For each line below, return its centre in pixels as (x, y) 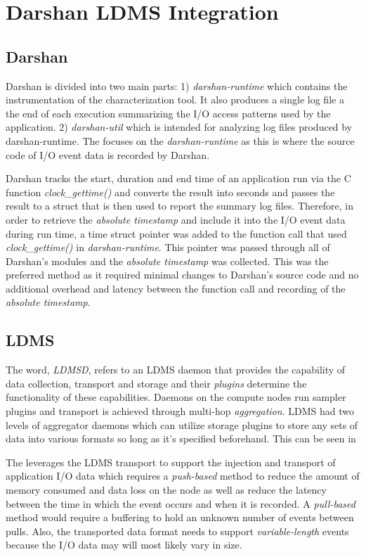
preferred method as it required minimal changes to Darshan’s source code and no (182, 275)
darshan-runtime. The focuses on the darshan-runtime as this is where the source (180, 140)
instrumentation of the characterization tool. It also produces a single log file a (175, 100)
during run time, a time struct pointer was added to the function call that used (176, 233)
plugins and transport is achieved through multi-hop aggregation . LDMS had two (180, 411)
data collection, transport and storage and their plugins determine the (156, 383)
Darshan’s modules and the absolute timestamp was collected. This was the (167, 261)
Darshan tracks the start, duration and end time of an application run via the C (178, 178)
